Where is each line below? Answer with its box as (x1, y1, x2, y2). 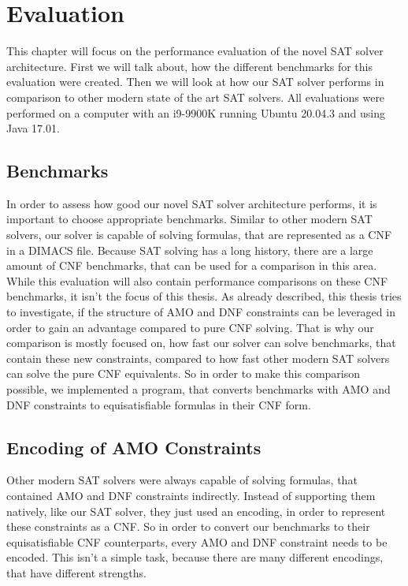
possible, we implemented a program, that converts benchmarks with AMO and (6, 381, 391, 398)
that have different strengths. (6, 564, 147, 580)
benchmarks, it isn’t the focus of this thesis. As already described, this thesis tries (6, 288, 402, 304)
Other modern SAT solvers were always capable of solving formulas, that (6, 472, 358, 488)
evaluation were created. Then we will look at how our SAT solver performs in (6, 73, 384, 90)
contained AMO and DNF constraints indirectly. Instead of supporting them (6, 487, 376, 503)
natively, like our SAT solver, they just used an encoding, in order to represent (6, 502, 386, 519)
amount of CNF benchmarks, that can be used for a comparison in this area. (6, 257, 377, 274)
